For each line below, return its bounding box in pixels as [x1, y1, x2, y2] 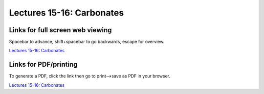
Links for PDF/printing [9, 60, 78, 69]
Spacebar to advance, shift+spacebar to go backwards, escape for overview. [9, 39, 165, 45]
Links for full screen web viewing [9, 26, 112, 34]
